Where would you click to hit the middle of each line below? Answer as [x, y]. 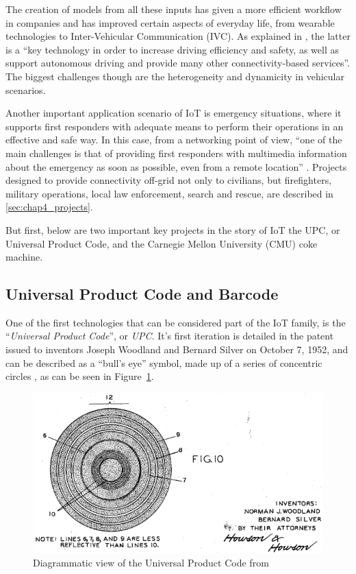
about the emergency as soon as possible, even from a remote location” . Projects [176, 166]
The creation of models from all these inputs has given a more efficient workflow [174, 9]
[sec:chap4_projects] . [49, 207]
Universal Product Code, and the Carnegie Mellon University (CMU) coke [162, 243]
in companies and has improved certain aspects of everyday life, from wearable [170, 22]
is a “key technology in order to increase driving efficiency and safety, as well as [172, 49]
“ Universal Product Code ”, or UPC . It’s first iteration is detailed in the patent [170, 336]
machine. [24, 257]
